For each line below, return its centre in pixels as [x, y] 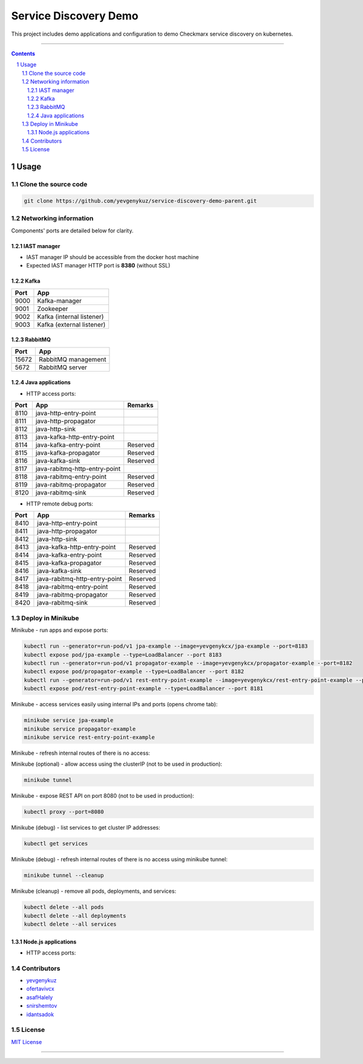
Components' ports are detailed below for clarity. [72, 231]
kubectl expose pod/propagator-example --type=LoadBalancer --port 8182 [134, 672]
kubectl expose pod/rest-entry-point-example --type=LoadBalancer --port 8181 [143, 689]
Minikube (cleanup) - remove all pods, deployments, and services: [94, 891]
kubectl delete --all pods [64, 907]
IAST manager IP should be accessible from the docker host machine [113, 257]
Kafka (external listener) [71, 324]
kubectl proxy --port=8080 [64, 812]
